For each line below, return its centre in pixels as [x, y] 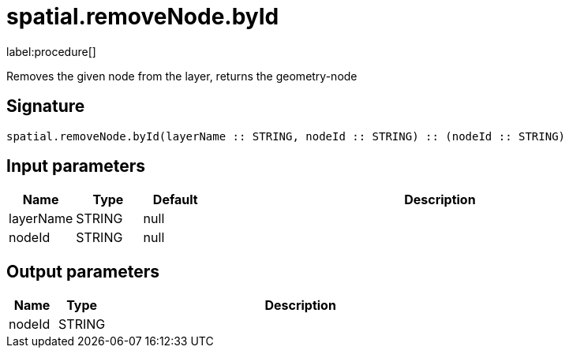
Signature [46, 106]
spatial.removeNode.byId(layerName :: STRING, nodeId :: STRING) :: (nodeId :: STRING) [286, 136]
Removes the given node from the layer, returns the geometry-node [182, 76]
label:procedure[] [51, 51]
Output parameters [83, 271]
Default [175, 200]
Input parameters [76, 166]
